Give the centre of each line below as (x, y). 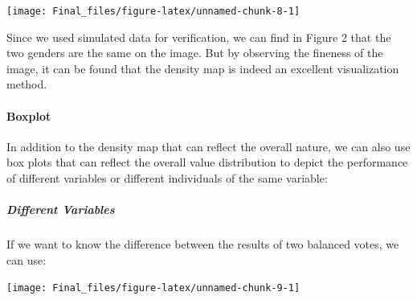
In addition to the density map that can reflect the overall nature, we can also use (208, 146)
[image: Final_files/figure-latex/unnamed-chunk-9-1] (153, 288)
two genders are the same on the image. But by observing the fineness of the (195, 53)
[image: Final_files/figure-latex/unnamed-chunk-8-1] (153, 11)
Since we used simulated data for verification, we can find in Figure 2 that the (199, 37)
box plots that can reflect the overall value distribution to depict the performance (207, 162)
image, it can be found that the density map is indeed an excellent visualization (203, 68)
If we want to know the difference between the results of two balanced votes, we (203, 244)
